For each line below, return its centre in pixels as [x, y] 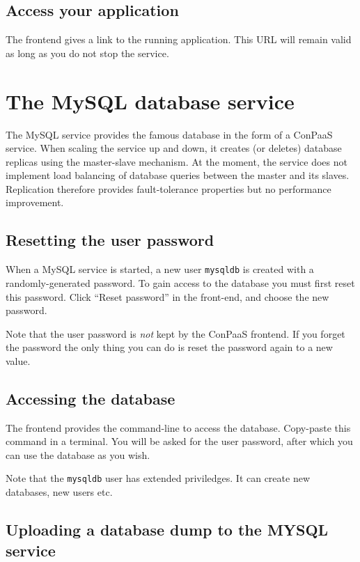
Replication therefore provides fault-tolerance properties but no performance [169, 188]
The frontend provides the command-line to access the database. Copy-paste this [178, 427]
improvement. [35, 202]
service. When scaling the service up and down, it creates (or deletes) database [174, 148]
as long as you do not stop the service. [87, 53]
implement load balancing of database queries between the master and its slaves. [178, 175]
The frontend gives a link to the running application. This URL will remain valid [179, 39]
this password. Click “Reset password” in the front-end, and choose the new [167, 296]
